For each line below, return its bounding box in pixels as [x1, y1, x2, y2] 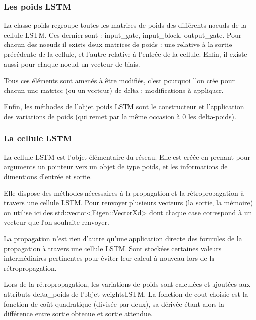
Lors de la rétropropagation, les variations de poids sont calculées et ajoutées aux [4, 279, 250, 289]
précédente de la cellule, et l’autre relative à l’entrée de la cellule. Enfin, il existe [4, 49, 247, 59]
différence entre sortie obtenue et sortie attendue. [4, 308, 153, 319]
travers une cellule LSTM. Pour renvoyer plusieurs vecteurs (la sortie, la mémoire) [4, 197, 253, 208]
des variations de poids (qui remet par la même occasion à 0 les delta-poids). [4, 111, 236, 121]
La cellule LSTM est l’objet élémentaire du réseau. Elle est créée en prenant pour [4, 151, 250, 162]
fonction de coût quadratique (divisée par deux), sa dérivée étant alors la [4, 298, 225, 309]
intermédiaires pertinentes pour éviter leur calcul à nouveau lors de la [4, 253, 215, 263]
